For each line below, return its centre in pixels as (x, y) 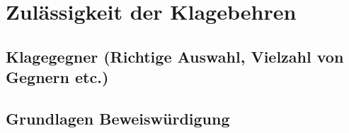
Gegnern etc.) (57, 77)
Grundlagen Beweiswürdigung (118, 118)
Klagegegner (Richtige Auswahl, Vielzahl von (175, 56)
